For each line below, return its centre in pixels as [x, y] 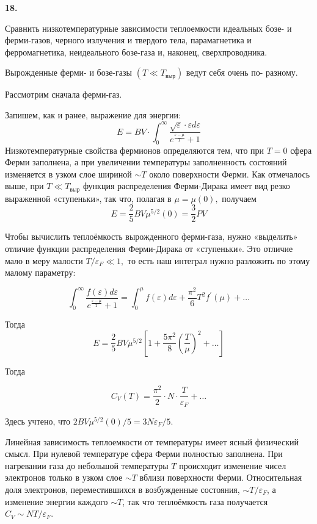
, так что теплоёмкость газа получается [195, 501]
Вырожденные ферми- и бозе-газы [68, 72]
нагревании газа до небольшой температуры [87, 465]
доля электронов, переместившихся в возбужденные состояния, [122, 489]
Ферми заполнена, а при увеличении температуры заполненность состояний [146, 162]
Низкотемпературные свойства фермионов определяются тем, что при [135, 150]
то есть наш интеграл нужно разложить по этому [219, 260]
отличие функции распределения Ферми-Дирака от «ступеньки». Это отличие [149, 249]
